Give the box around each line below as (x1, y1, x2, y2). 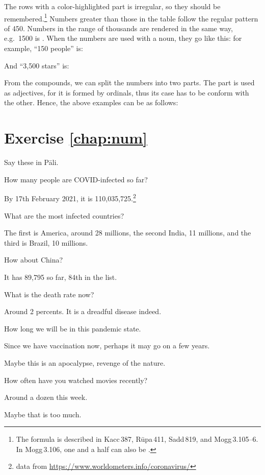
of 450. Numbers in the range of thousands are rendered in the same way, (4, 22, 233, 33)
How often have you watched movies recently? (4, 374, 148, 385)
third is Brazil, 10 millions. (4, 237, 88, 248)
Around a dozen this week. (4, 392, 88, 402)
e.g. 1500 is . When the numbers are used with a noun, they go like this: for (4, 33, 242, 43)
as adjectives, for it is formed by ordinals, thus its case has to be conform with (4, 87, 249, 98)
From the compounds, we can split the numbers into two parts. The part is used (4, 77, 255, 88)
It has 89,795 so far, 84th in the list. (4, 271, 117, 282)
